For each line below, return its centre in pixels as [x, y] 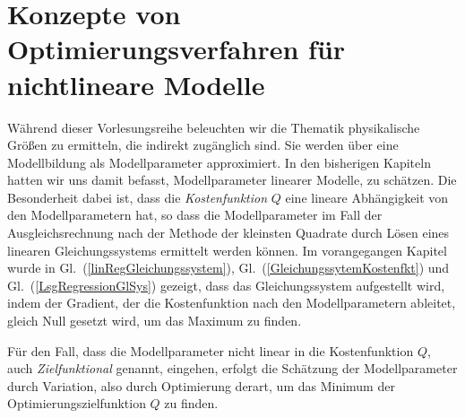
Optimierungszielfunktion [77, 403]
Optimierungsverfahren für [177, 49]
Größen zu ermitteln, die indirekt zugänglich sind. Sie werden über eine [203, 145]
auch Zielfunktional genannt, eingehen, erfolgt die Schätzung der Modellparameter [232, 368]
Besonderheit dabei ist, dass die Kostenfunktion [138, 197]
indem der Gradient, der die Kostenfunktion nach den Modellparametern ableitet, [232, 303]
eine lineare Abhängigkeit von [367, 197]
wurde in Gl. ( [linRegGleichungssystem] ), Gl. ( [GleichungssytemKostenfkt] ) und [228, 268]
